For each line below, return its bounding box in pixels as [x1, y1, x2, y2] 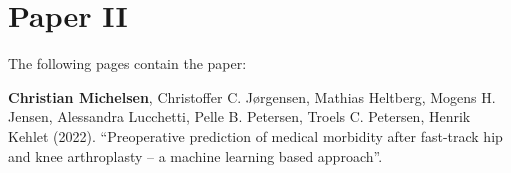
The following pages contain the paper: [8, 53, 247, 74]
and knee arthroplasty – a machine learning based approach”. [8, 145, 383, 166]
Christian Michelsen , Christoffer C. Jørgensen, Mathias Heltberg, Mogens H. [8, 86, 496, 107]
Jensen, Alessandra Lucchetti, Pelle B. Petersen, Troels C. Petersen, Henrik [8, 106, 471, 127]
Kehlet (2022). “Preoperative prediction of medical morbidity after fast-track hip [8, 125, 503, 146]
